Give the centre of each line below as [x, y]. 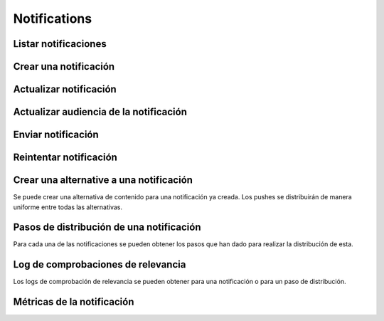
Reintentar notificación [65, 158]
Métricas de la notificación [74, 302]
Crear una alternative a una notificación [103, 180]
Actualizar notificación [65, 89]
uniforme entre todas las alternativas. [68, 207]
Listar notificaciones [60, 44]
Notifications [53, 19]
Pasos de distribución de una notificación [107, 227]
